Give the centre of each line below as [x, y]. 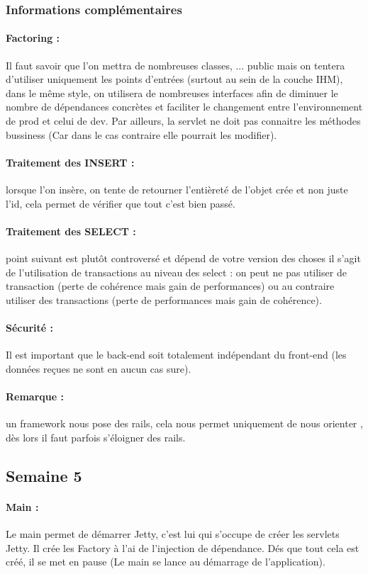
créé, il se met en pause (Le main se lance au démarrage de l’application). [166, 562]
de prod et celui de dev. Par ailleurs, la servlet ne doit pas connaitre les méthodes [183, 121]
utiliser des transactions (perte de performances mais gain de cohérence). [164, 299]
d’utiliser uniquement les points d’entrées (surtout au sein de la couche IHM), [174, 79]
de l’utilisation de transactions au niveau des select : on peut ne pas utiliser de [176, 272]
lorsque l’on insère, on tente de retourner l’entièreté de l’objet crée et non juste [177, 189]
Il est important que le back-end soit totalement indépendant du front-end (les [176, 355]
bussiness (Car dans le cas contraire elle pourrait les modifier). [141, 134]
